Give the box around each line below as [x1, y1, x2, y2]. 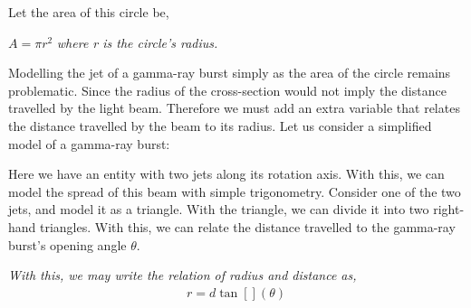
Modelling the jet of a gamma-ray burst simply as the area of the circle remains [8, 63, 451, 82]
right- [433, 200, 465, 219]
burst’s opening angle [8, 235, 127, 254]
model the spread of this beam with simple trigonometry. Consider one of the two [8, 182, 461, 201]
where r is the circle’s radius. [56, 33, 218, 51]
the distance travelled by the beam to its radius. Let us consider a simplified [8, 116, 432, 135]
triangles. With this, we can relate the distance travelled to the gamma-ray [40, 217, 456, 236]
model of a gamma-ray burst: [8, 134, 170, 153]
